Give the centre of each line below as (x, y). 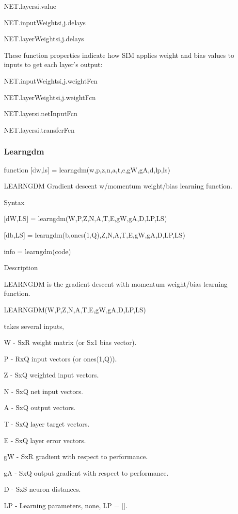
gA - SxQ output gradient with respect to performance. (86, 472)
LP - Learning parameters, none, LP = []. (66, 505)
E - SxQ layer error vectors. (45, 440)
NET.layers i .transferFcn (39, 129)
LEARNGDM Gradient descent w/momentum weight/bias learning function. (118, 186)
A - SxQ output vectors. (40, 407)
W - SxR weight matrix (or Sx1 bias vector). (70, 342)
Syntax (14, 202)
